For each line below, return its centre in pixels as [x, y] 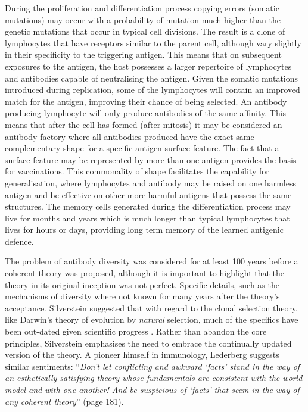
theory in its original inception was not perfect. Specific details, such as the [142, 284]
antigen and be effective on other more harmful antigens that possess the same [148, 194]
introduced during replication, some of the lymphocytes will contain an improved [153, 90]
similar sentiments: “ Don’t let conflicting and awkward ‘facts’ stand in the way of [153, 366]
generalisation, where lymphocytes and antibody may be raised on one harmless [150, 182]
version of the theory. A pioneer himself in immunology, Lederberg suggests [142, 355]
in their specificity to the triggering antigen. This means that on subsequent [143, 54]
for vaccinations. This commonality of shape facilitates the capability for [137, 171]
